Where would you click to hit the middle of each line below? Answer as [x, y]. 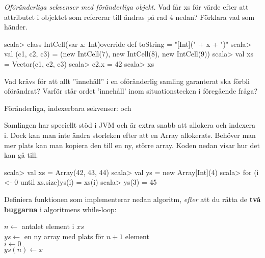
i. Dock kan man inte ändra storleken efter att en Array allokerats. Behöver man [130, 135]
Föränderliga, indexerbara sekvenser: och [68, 108]
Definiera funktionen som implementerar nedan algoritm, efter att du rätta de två [132, 199]
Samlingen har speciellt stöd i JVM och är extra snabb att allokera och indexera [130, 125]
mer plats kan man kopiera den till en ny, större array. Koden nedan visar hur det [132, 145]
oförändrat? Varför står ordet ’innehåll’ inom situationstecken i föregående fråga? [131, 91]
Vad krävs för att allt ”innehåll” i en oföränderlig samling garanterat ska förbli [127, 81]
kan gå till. [21, 155]
